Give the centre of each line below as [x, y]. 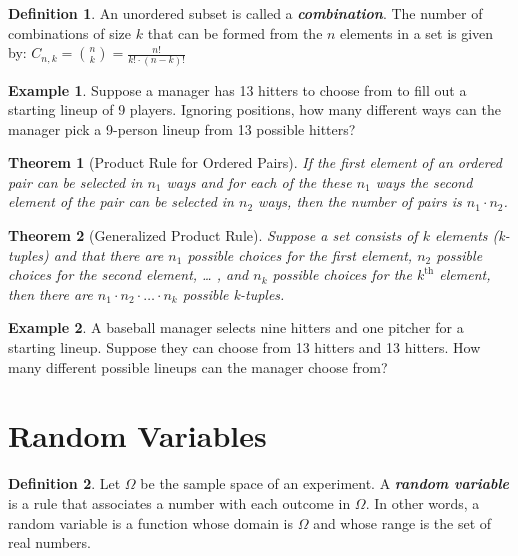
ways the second [424, 181]
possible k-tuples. [233, 293]
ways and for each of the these [259, 181]
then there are [50, 293]
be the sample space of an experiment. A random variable [325, 483]
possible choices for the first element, [300, 254]
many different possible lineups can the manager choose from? [198, 366]
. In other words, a [422, 502]
